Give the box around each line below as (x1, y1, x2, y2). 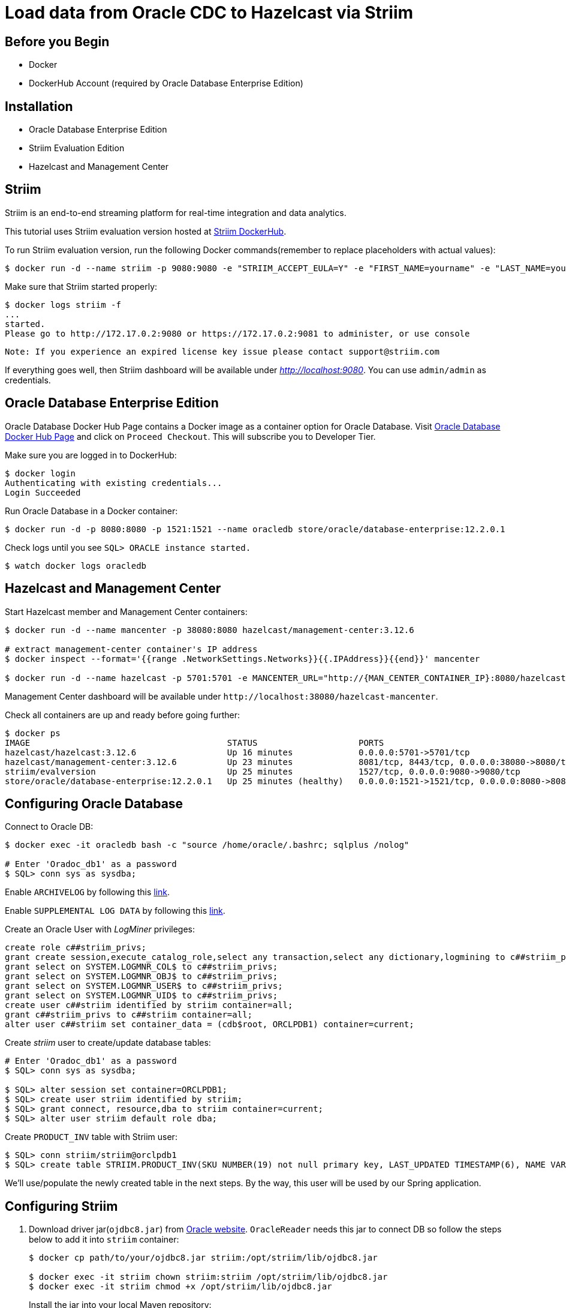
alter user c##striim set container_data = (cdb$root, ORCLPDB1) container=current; (5, 1019, 414, 1030)
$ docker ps (5, 728, 61, 738)
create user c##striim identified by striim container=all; (5, 1000, 293, 1010)
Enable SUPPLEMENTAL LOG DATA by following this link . (5, 905, 225, 916)
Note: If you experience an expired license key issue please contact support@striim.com (5, 346, 439, 356)
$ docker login (5, 468, 76, 478)
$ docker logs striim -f (5, 299, 121, 310)
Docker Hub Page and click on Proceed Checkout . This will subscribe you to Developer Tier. (5, 431, 376, 442)
